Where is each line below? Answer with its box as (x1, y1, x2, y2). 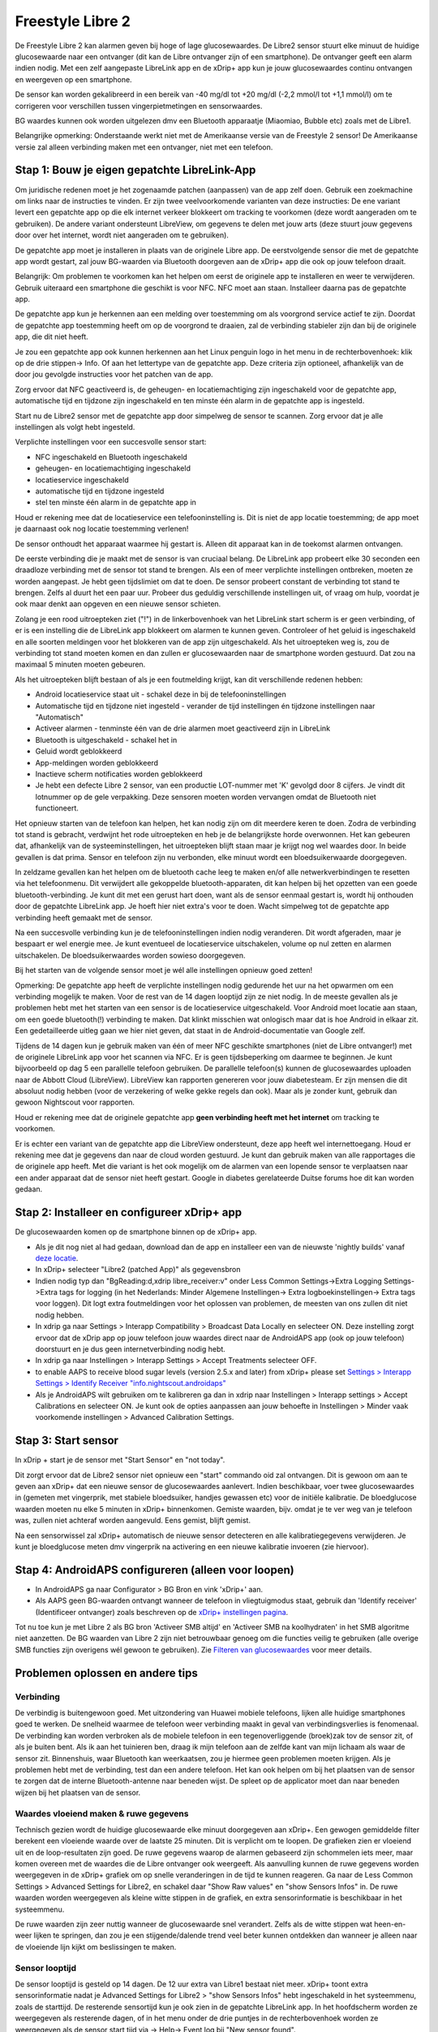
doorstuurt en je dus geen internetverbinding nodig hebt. (35, 1344, 226, 1354)
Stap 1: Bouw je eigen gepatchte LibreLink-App (15, 163, 256, 177)
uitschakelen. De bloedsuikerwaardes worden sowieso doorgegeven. (15, 950, 247, 960)
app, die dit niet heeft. (15, 332, 88, 341)
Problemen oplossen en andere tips (15, 1666, 198, 1680)
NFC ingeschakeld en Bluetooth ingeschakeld (35, 452, 188, 462)
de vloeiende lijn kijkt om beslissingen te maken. (15, 1942, 177, 1952)
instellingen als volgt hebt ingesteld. (15, 423, 135, 432)
